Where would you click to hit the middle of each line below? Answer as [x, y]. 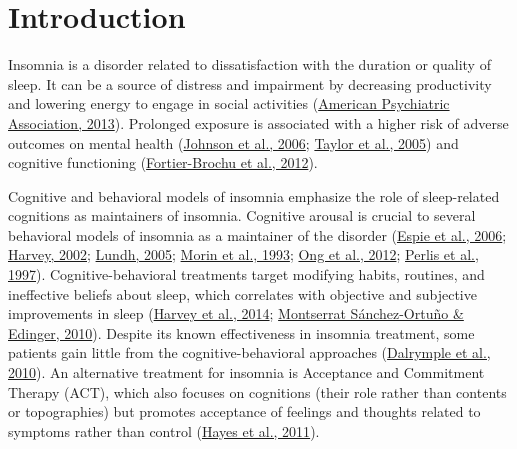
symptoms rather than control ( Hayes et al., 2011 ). [164, 430]
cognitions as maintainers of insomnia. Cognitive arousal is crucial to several [242, 215]
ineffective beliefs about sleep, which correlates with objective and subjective [242, 293]
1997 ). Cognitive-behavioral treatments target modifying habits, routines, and [246, 274]
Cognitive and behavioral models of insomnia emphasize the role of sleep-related [254, 195]
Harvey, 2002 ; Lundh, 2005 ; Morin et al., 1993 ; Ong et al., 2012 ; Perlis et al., [243, 254]
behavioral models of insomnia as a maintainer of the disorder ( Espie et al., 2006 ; [257, 234]
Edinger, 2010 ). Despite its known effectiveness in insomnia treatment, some [241, 332]
